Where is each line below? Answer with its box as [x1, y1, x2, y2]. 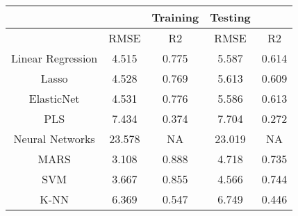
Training [151, 9, 199, 25]
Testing [210, 9, 251, 25]
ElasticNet [28, 90, 80, 106]
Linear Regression [11, 50, 98, 66]
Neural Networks [13, 131, 95, 147]
